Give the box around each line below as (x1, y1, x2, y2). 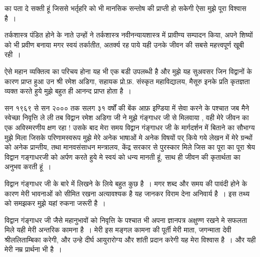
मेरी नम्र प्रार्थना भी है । (5, 244, 62, 254)
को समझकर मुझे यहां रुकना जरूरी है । (5, 198, 106, 208)
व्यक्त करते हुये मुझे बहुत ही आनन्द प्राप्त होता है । (5, 86, 132, 96)
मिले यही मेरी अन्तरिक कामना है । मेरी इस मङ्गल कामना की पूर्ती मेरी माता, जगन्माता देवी (5, 224, 231, 235)
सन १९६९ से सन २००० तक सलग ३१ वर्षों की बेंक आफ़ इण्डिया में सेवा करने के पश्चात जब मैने (5, 102, 249, 113)
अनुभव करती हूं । (5, 161, 52, 172)
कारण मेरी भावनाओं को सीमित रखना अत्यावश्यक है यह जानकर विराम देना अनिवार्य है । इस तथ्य (5, 188, 250, 198)
